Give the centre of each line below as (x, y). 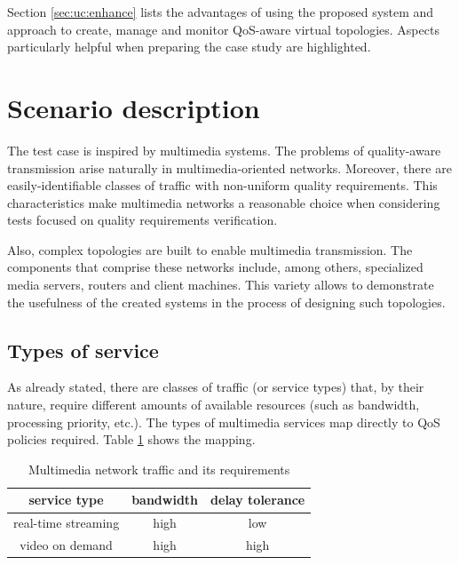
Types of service (83, 350)
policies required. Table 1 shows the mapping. (131, 439)
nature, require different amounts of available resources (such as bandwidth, (214, 405)
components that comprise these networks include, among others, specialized (215, 267)
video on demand (66, 545)
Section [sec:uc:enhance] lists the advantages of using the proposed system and (221, 12)
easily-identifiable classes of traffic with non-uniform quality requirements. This (222, 185)
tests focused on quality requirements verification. (142, 220)
